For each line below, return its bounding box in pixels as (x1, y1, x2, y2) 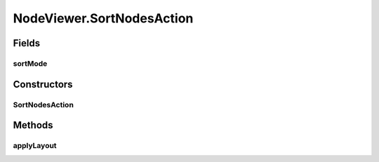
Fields (13, 37, 41, 49)
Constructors (13, 78, 73, 90)
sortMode (13, 58, 48, 68)
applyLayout (13, 141, 57, 151)
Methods (13, 119, 53, 131)
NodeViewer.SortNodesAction (13, 11, 194, 26)
